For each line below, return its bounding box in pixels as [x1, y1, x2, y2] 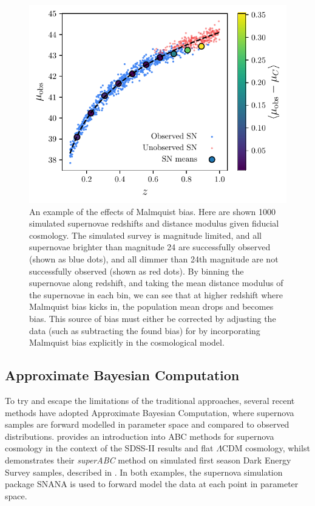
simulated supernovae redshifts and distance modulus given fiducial [29, 217, 279, 230]
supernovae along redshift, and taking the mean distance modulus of [29, 276, 283, 289]
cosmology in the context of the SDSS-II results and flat [5, 442, 214, 454]
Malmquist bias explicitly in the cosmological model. [29, 336, 225, 349]
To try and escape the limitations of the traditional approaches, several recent [5, 394, 295, 406]
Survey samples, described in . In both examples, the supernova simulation [5, 465, 283, 478]
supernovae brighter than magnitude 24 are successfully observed [29, 241, 271, 253]
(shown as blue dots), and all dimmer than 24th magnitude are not [29, 253, 279, 265]
